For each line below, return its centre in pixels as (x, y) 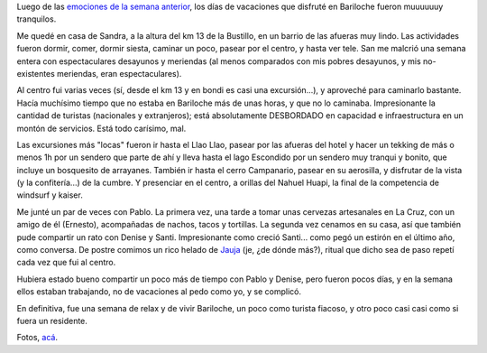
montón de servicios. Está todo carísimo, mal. (101, 128)
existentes (36, 73)
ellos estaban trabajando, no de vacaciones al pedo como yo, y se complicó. (159, 292)
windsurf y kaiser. (50, 195)
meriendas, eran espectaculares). (119, 73)
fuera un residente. (52, 320)
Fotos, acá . (37, 338)
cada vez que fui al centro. (66, 263)
